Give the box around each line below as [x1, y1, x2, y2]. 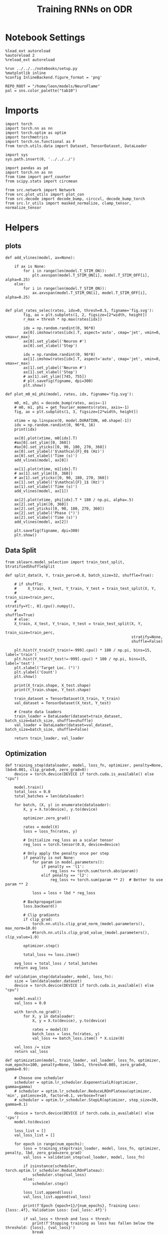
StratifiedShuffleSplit [5, 564, 55, 569]
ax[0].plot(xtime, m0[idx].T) [14, 435, 78, 441]
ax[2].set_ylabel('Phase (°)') [14, 510, 80, 515]
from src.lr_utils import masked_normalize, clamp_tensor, [5, 200, 132, 206]
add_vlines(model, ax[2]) [14, 519, 69, 524]
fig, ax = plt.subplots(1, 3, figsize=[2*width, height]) [14, 409, 138, 414]
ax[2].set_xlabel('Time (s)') [14, 515, 78, 520]
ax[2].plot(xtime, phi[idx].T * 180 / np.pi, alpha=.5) [14, 497, 134, 502]
